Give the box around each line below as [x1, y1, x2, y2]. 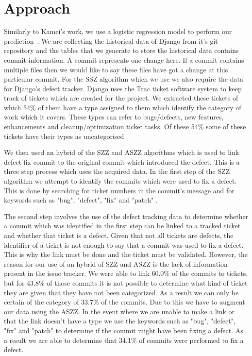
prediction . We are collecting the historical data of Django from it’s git [4, 35, 218, 46]
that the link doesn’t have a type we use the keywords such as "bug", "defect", [4, 316, 235, 326]
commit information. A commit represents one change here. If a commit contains [4, 54, 244, 65]
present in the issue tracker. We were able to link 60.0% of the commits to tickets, [4, 268, 248, 278]
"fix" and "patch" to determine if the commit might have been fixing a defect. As [4, 325, 243, 335]
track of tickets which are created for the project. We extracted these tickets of [4, 93, 238, 103]
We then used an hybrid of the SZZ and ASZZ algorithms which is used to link [4, 147, 239, 157]
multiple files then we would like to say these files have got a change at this [4, 64, 228, 74]
